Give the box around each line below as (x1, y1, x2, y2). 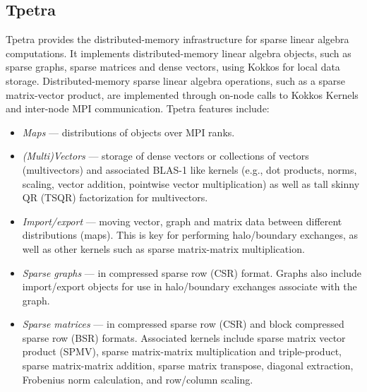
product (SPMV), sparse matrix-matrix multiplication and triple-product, (22, 344, 342, 359)
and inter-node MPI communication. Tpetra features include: (6, 101, 270, 116)
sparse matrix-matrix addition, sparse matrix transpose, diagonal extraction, (22, 358, 354, 373)
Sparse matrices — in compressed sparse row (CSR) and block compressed (22, 316, 344, 331)
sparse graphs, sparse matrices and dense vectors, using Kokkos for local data (6, 59, 340, 74)
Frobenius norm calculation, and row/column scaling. (22, 372, 253, 386)
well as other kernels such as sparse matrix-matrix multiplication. (22, 241, 305, 256)
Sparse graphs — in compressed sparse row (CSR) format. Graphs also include (22, 265, 361, 280)
